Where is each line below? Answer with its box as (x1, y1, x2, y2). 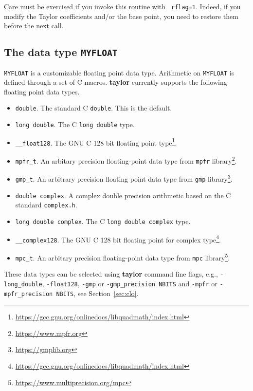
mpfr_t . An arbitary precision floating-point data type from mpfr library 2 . (15, 154, 237, 166)
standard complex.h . (15, 200, 77, 210)
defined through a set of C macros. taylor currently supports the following (4, 77, 227, 87)
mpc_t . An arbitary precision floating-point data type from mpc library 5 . (15, 251, 230, 262)
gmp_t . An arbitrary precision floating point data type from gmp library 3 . (15, 172, 233, 184)
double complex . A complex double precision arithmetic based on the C (15, 190, 231, 200)
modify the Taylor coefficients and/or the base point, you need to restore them (4, 11, 238, 21)
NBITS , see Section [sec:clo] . (56, 288, 139, 298)
